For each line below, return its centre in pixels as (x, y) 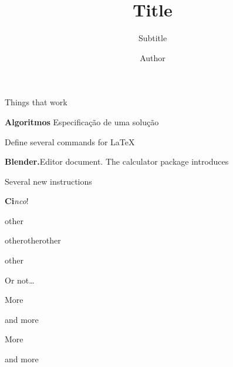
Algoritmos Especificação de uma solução (82, 121)
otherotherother (33, 240)
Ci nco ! (17, 201)
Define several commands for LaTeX (70, 141)
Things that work (36, 102)
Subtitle (153, 38)
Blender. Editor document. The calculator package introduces (117, 161)
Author (153, 57)
